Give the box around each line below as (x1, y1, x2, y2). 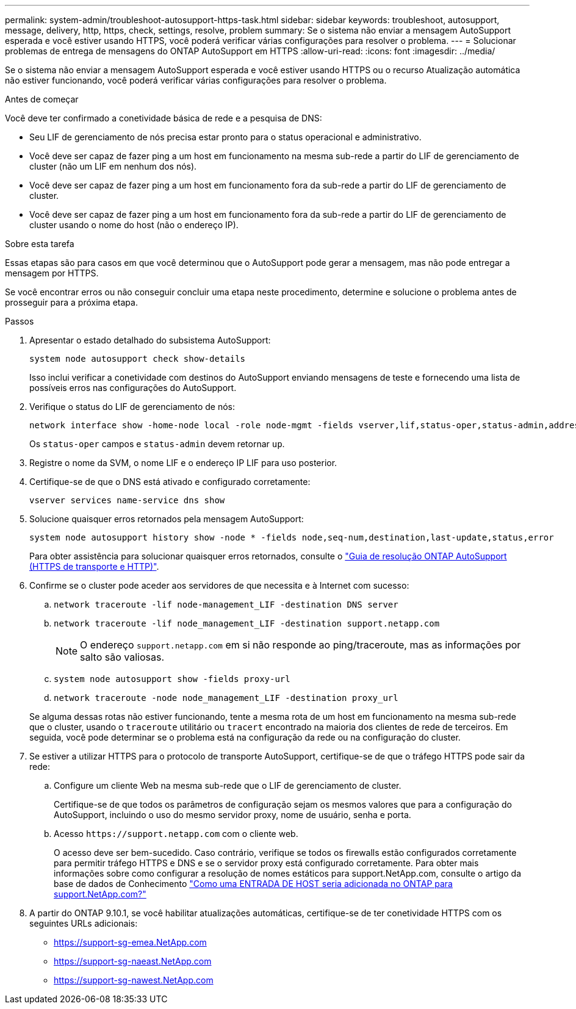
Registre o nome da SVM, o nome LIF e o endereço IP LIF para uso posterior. (29, 458, 337, 468)
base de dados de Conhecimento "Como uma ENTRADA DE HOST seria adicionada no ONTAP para (54, 878, 453, 889)
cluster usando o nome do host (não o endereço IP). (29, 220, 239, 230)
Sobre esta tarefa (5, 239, 74, 249)
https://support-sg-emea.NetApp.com (54, 937, 207, 947)
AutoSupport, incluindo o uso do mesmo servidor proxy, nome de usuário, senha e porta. (54, 810, 411, 820)
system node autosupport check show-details (29, 354, 246, 364)
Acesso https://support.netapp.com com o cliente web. (54, 828, 298, 839)
